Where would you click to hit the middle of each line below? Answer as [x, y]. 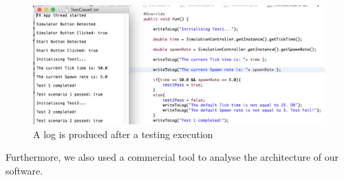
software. [24, 170]
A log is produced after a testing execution [123, 134]
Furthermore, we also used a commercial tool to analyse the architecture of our [172, 157]
